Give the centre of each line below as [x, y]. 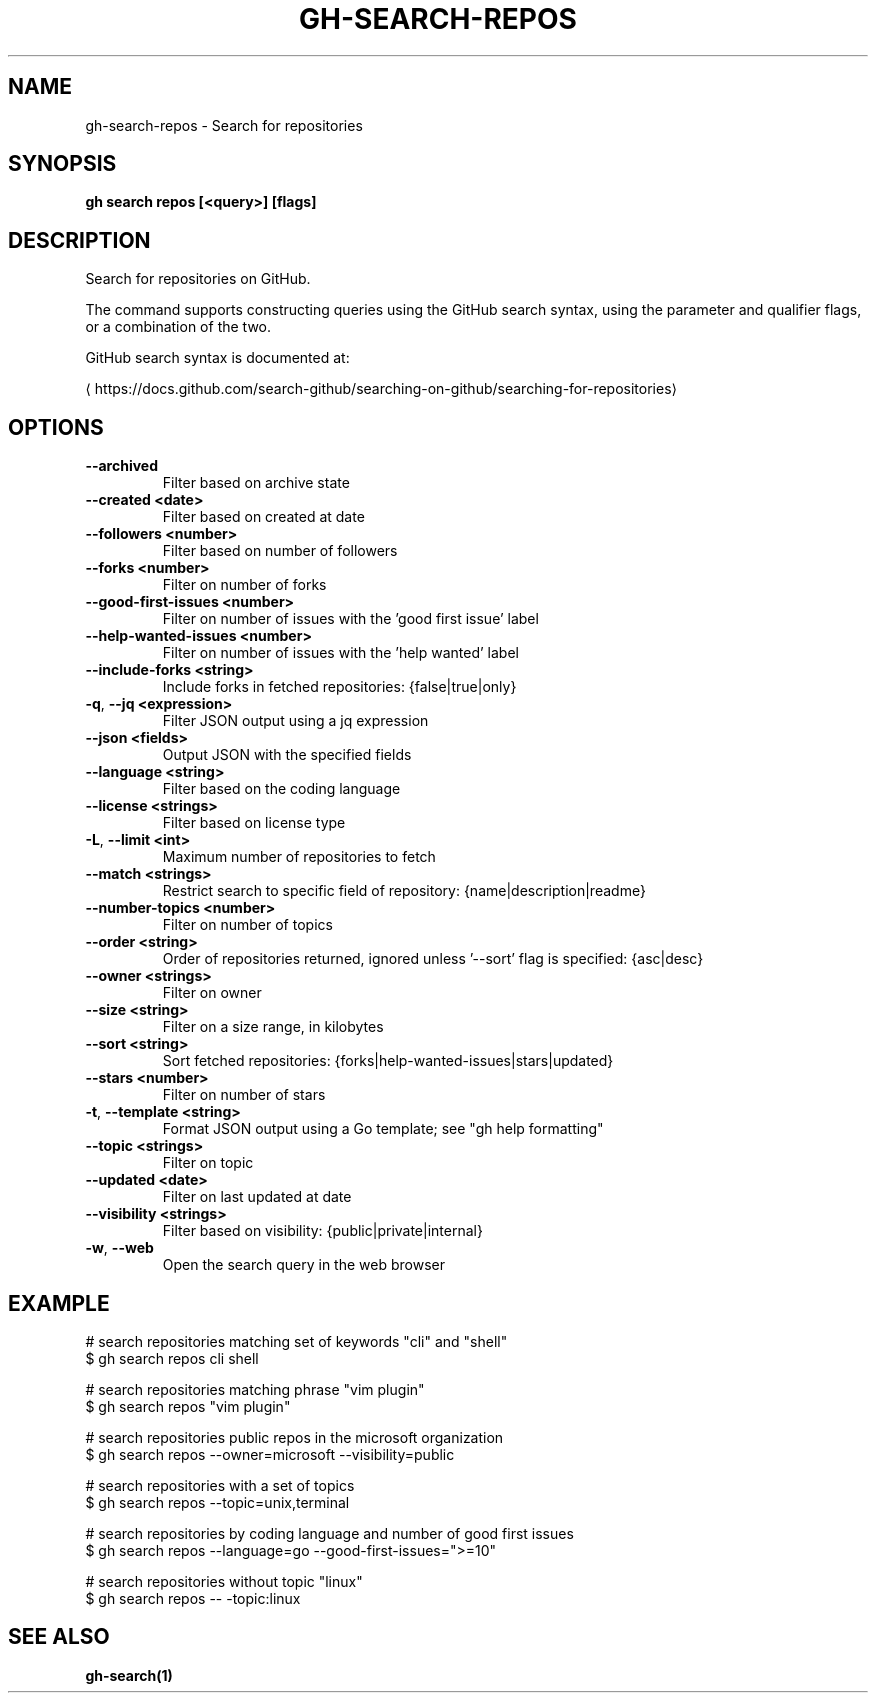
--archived [122, 466]
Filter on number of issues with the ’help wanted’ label [340, 653]
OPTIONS [56, 427]
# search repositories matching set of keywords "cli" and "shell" [296, 1341]
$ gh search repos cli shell [172, 1358]
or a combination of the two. [178, 327]
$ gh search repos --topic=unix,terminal [217, 1502]
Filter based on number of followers [280, 551]
